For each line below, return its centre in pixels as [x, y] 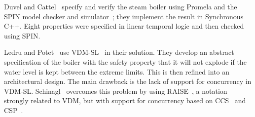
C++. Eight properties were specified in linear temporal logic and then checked [124, 26]
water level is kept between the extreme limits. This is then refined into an [117, 71]
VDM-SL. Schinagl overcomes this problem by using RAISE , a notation [116, 91]
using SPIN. [22, 35]
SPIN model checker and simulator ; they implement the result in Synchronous [124, 16]
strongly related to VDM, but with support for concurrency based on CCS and [125, 100]
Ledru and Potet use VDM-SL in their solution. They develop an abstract [119, 52]
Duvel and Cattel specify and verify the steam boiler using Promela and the [121, 6]
